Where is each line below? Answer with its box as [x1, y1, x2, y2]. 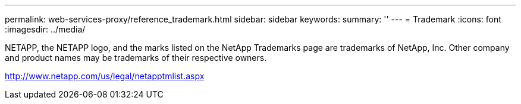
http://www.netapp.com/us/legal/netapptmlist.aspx [5, 71, 205, 81]
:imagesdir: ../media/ [5, 24, 86, 34]
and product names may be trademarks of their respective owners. [5, 53, 267, 63]
